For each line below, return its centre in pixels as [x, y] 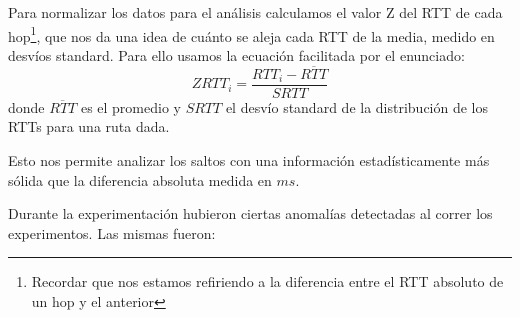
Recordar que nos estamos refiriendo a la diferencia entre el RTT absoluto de [267, 281]
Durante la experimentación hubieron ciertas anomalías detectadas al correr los [250, 213]
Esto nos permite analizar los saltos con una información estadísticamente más [249, 159]
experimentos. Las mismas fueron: [112, 232]
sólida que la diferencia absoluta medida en [140, 179]
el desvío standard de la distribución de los [357, 106]
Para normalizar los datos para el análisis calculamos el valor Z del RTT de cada [255, 12]
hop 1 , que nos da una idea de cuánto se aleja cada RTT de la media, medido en [251, 34]
